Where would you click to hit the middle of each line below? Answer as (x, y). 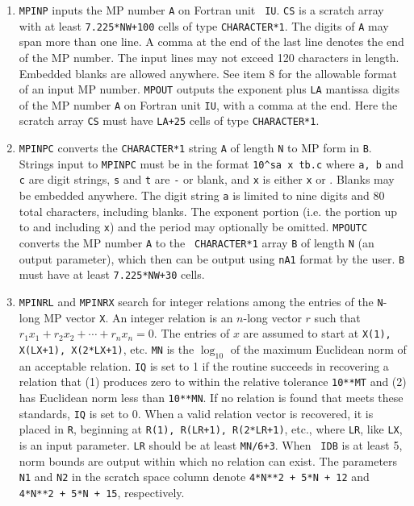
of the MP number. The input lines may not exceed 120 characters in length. (209, 57)
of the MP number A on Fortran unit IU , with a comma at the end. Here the (208, 104)
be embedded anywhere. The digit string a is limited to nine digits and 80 (202, 195)
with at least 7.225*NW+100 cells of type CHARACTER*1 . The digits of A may (204, 25)
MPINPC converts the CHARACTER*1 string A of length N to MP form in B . (195, 148)
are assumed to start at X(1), (317, 333)
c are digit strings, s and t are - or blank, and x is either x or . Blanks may (207, 179)
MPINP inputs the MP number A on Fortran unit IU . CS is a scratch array (201, 10)
